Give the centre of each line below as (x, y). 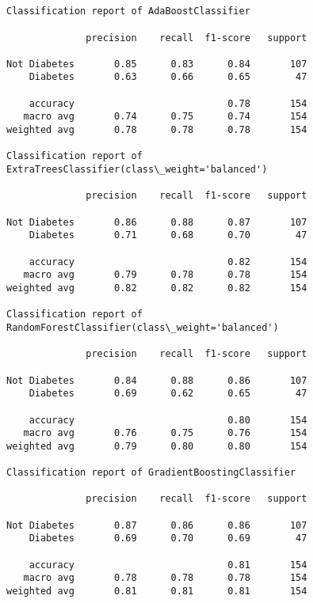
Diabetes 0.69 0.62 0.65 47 (168, 394)
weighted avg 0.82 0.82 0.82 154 (157, 288)
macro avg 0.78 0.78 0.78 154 (165, 578)
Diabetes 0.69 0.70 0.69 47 (168, 539)
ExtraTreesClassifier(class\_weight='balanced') (137, 170)
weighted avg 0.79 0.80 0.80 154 (157, 446)
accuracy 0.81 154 (168, 565)
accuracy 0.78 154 (168, 103)
